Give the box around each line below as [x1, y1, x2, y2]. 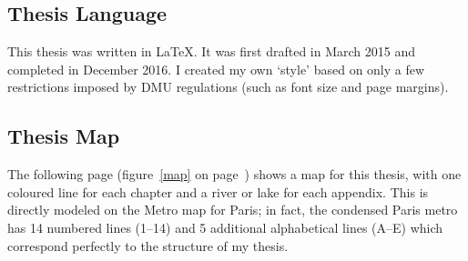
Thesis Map [7, 122, 120, 150]
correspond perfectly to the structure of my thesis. [7, 236, 289, 255]
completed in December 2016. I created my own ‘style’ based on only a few [7, 59, 425, 78]
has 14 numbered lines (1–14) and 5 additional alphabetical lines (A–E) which [7, 217, 443, 236]
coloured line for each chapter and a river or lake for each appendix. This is [7, 182, 429, 201]
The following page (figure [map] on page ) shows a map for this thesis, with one [7, 165, 462, 184]
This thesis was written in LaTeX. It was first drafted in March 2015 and [7, 42, 416, 61]
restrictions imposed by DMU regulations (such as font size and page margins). [7, 77, 449, 96]
